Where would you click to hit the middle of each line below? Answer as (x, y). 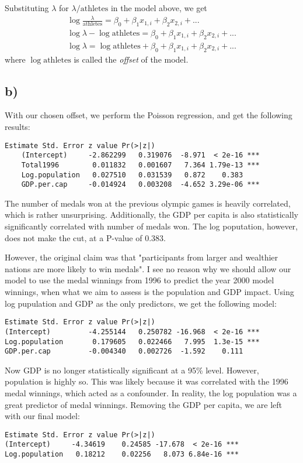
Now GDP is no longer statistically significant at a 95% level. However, (132, 370)
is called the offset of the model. (131, 59)
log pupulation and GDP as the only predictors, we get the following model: (141, 303)
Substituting (27, 8)
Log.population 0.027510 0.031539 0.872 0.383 (132, 175)
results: (18, 126)
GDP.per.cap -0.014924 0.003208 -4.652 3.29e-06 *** (140, 185)
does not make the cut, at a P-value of (74, 237)
